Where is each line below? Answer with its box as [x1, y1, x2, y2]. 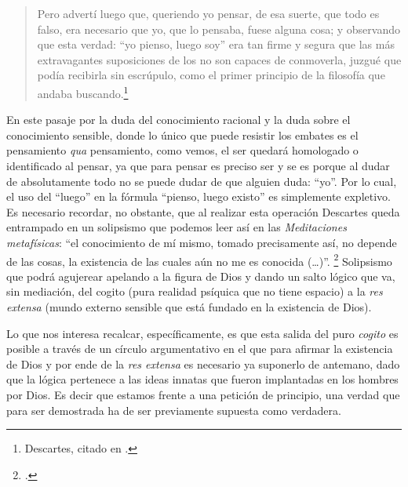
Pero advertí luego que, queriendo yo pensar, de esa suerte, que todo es [37, 5, 380, 21]
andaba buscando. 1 [37, 82, 129, 101]
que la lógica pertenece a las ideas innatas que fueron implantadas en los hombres [6, 371, 399, 387]
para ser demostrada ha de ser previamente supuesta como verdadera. [6, 402, 341, 418]
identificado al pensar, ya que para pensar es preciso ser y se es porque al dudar [6, 158, 390, 173]
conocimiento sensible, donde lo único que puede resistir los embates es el [6, 126, 359, 143]
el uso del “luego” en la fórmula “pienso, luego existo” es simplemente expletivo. [6, 188, 391, 205]
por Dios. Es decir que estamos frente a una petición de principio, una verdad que [6, 386, 400, 402]
